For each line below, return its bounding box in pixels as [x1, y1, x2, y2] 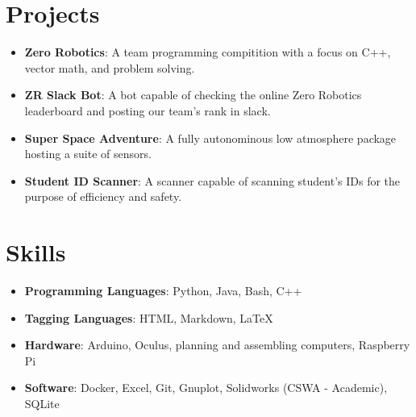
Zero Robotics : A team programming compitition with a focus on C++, [24, 44, 391, 60]
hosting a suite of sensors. [24, 145, 152, 162]
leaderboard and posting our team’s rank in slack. [24, 102, 271, 119]
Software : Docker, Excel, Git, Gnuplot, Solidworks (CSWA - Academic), [24, 379, 388, 396]
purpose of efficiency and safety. [24, 188, 182, 205]
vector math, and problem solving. [24, 59, 195, 76]
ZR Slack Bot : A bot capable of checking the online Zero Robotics [24, 86, 362, 103]
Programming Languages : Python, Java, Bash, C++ [24, 282, 302, 298]
